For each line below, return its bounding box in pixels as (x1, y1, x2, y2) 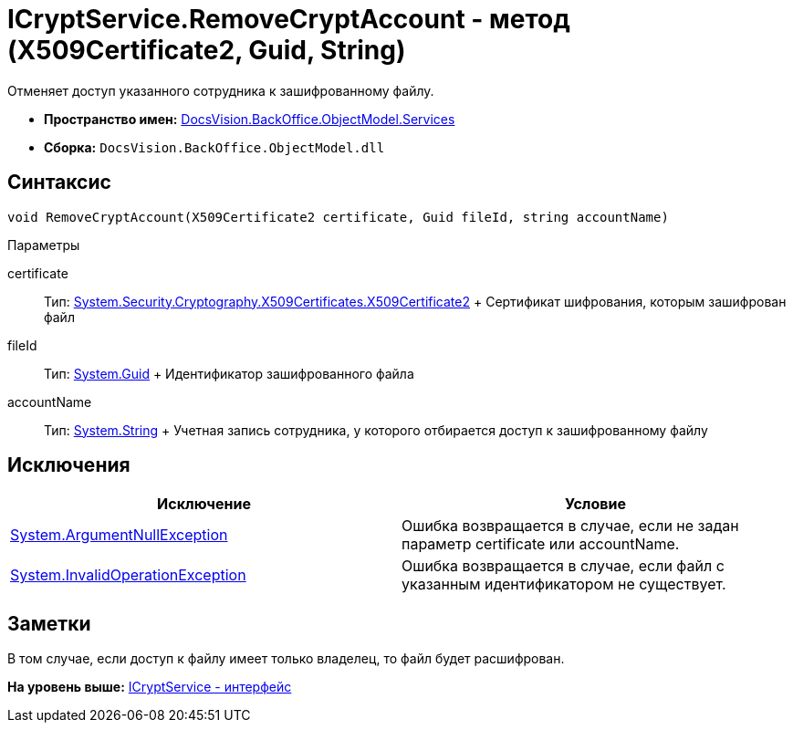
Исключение (157, 495, 251, 514)
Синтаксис (7, 171, 111, 194)
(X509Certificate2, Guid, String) (7, 35, 406, 66)
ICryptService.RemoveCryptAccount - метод (7, 4, 570, 35)
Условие (565, 495, 626, 514)
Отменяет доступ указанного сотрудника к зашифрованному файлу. (7, 82, 434, 99)
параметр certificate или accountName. (402, 535, 680, 554)
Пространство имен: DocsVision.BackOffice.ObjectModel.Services (44, 110, 455, 127)
